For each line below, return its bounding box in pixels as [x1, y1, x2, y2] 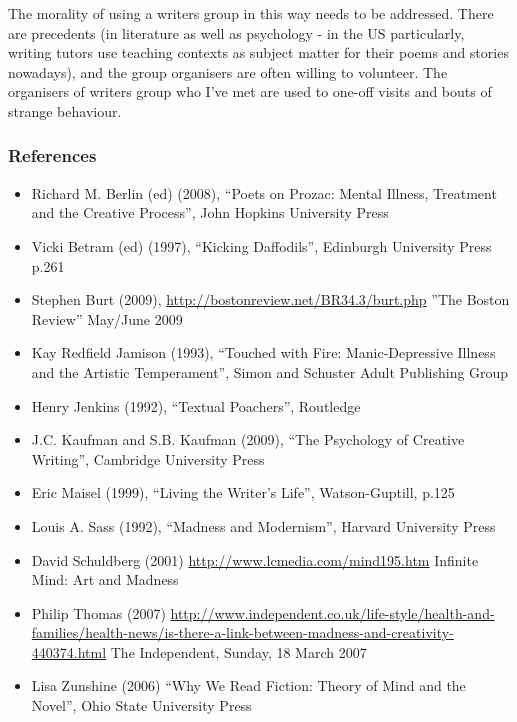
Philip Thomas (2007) [31, 602, 166, 623]
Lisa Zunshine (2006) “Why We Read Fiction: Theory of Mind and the [31, 675, 466, 696]
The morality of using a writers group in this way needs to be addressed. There [8, 3, 494, 23]
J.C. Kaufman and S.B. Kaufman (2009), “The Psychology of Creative [31, 429, 465, 450]
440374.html [31, 641, 107, 662]
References [8, 143, 97, 168]
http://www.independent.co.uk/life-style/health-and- [170, 602, 495, 623]
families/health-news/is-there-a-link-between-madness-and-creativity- [31, 622, 454, 643]
